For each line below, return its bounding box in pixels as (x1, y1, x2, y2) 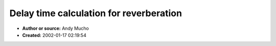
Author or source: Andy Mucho (22, 25, 89, 31)
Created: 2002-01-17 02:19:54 (22, 32, 86, 38)
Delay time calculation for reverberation (9, 8, 182, 19)
